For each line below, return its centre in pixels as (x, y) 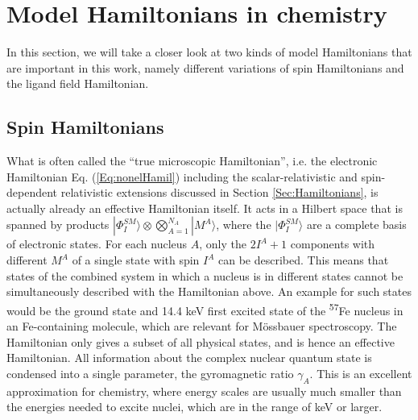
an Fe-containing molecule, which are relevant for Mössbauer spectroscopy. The (202, 326)
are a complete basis (356, 225)
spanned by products (58, 225)
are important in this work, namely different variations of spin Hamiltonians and (205, 67)
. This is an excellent (361, 373)
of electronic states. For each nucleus (97, 244)
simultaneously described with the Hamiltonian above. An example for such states (209, 291)
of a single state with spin (136, 260)
